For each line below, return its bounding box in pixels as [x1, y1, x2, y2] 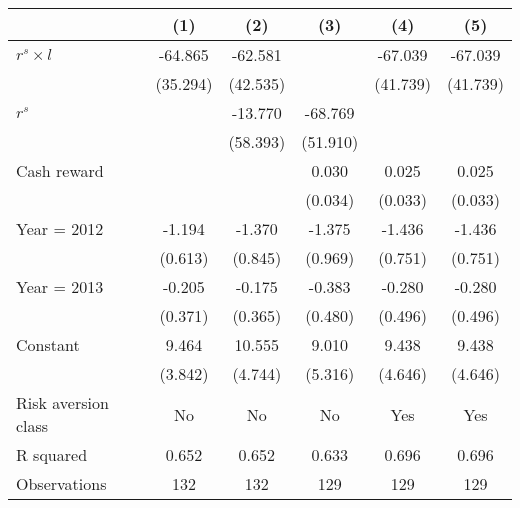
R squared [16, 443, 88, 466]
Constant [16, 333, 80, 356]
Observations [16, 472, 107, 495]
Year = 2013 [16, 275, 104, 298]
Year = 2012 [16, 217, 104, 240]
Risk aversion [16, 391, 109, 414]
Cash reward [16, 159, 104, 182]
